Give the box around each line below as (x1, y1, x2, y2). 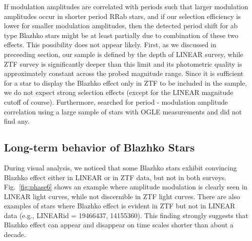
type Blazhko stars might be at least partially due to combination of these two (4, 30, 238, 40)
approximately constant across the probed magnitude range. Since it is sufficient (4, 68, 244, 78)
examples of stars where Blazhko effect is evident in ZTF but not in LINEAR (4, 201, 235, 211)
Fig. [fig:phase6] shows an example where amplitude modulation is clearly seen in (4, 182, 248, 192)
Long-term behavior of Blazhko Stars (4, 140, 195, 155)
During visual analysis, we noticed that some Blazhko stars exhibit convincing (4, 162, 237, 172)
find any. (4, 116, 30, 126)
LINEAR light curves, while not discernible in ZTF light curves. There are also (4, 191, 240, 201)
